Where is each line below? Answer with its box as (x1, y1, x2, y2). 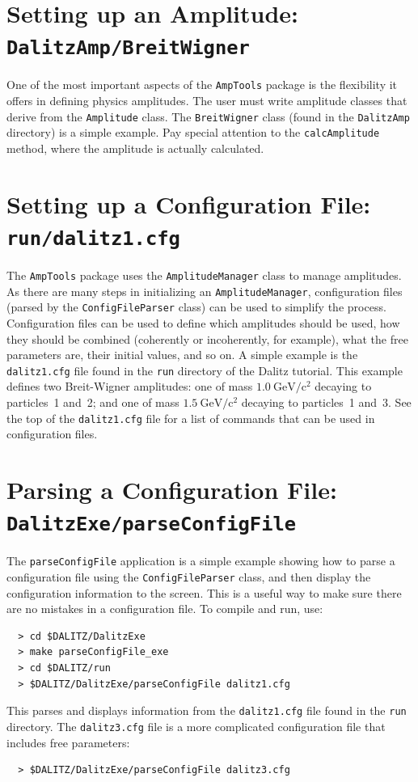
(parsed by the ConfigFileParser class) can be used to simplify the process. (6, 298, 386, 315)
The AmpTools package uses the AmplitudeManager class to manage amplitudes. (6, 267, 402, 284)
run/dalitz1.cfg (6, 226, 180, 250)
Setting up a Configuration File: (6, 187, 371, 220)
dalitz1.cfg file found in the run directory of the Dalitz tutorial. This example (6, 361, 403, 378)
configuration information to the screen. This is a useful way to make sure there (6, 584, 402, 601)
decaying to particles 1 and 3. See (241, 394, 412, 411)
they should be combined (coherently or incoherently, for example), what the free (6, 330, 408, 347)
